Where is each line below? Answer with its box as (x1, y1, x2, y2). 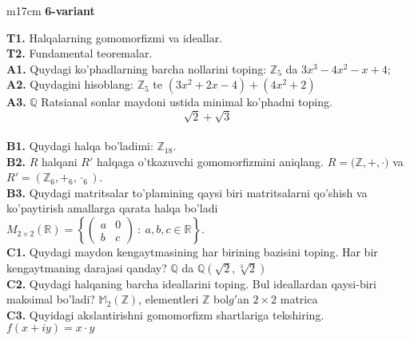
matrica (280, 291, 318, 307)
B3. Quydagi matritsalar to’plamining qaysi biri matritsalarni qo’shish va (6, 184, 368, 200)
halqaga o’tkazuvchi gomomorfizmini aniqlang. (97, 153, 324, 169)
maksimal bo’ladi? (6, 291, 95, 307)
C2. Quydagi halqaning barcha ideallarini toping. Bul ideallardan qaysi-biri (6, 275, 376, 291)
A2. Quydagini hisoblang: (6, 76, 133, 93)
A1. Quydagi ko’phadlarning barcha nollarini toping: (6, 60, 267, 77)
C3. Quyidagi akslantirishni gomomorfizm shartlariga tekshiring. (6, 306, 324, 323)
